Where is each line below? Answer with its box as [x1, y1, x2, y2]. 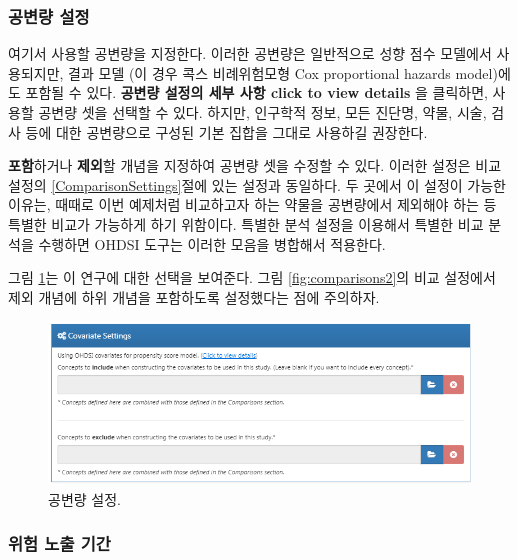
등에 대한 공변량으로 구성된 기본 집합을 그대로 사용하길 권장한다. [25, 121, 428, 142]
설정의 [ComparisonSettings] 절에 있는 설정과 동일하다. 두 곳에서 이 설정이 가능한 [8, 174, 506, 195]
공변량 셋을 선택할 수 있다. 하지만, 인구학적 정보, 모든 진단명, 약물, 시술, [38, 102, 487, 122]
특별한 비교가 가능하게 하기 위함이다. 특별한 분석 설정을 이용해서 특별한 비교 [8, 213, 484, 234]
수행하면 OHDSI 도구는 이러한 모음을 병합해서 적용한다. [38, 233, 386, 254]
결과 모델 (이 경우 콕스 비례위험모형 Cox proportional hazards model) [68, 62, 498, 83]
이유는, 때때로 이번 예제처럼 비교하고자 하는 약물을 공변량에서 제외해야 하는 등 [8, 194, 497, 215]
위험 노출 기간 [8, 531, 111, 556]
